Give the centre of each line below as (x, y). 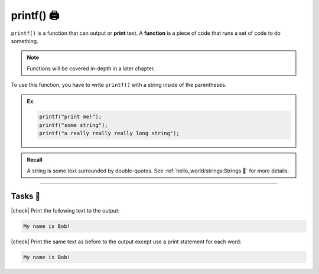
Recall (35, 160)
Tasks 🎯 (26, 196)
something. (25, 41)
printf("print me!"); (71, 117)
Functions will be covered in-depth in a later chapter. (91, 68)
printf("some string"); (74, 125)
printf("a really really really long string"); (109, 133)
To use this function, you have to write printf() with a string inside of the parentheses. (119, 85)
